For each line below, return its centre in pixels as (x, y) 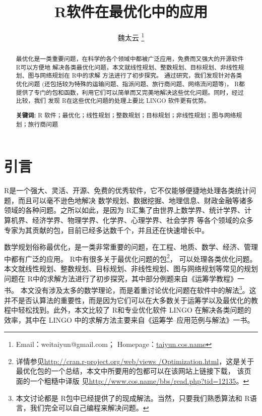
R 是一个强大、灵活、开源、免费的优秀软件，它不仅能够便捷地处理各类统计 (127, 190)
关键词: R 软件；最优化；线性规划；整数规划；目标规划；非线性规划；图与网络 (126, 115)
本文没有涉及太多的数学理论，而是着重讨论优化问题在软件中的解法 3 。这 (138, 289)
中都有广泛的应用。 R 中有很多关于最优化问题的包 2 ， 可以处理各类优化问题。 (130, 258)
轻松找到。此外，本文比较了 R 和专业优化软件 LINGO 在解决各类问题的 (135, 310)
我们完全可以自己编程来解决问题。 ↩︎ (89, 408)
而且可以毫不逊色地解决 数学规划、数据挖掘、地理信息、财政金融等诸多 (136, 200)
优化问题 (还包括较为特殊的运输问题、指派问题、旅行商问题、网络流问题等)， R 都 (130, 84)
